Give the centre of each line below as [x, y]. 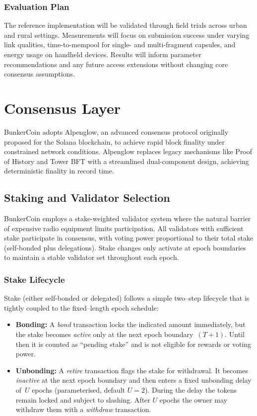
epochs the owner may [193, 399]
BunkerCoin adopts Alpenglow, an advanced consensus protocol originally [116, 131]
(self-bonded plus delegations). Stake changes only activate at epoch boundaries [125, 247]
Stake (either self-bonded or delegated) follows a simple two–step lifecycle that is [127, 298]
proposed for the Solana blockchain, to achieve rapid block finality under [114, 141]
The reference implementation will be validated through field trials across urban [126, 25]
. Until [235, 334]
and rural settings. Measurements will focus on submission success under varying [127, 35]
